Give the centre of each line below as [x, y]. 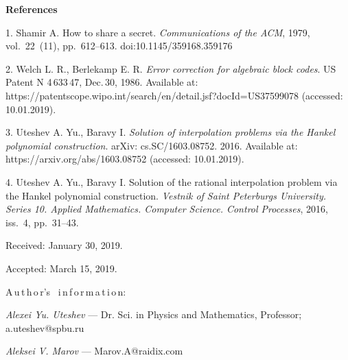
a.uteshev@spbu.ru [45, 327]
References [32, 9]
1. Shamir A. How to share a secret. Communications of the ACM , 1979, [158, 32]
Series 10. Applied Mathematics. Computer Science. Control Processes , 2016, [167, 209]
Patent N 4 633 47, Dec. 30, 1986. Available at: [102, 82]
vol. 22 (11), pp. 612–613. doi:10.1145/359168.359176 [119, 46]
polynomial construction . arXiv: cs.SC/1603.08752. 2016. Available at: [152, 145]
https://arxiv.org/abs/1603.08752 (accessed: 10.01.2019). [125, 159]
